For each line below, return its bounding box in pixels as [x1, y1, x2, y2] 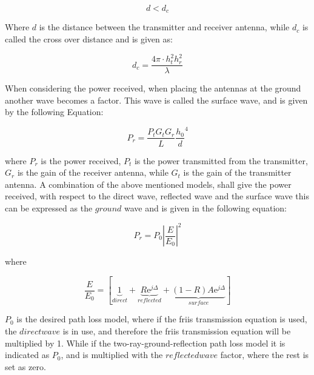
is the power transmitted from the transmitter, [134, 154, 308, 167]
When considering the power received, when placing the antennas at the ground [5, 82, 301, 95]
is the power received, [41, 154, 121, 167]
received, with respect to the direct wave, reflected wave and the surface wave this [5, 190, 309, 202]
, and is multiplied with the [61, 348, 163, 361]
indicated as [5, 348, 50, 361]
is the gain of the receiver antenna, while [17, 166, 169, 179]
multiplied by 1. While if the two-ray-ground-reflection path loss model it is [5, 336, 286, 349]
